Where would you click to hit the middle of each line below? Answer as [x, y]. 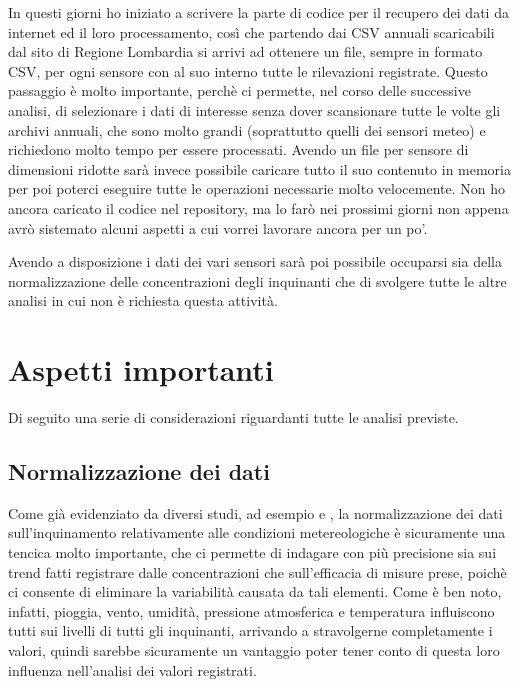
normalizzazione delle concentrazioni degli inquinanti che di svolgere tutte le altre [257, 280]
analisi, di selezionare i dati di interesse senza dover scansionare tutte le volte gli [254, 109]
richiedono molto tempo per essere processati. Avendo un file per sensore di [238, 149]
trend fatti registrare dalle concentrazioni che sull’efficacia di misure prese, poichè [257, 571]
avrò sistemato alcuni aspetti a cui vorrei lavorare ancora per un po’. [218, 227]
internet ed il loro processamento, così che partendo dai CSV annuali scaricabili [251, 31]
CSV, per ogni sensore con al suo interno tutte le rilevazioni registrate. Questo [248, 70]
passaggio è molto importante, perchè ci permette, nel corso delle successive [239, 90]
